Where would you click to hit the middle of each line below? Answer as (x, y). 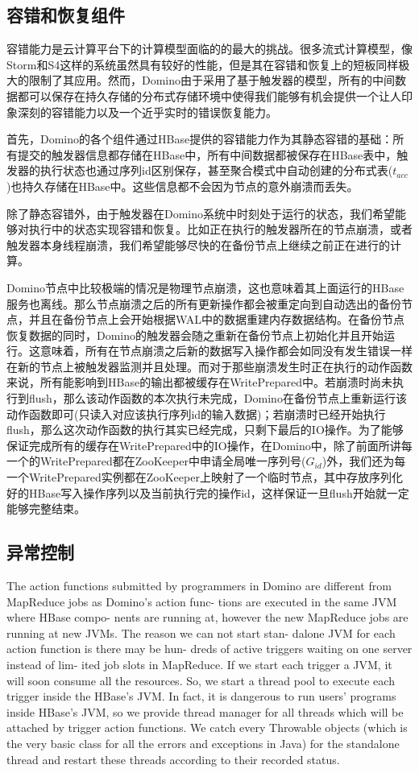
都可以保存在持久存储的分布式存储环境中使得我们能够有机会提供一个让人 (209, 95)
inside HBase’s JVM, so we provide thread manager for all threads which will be (205, 711)
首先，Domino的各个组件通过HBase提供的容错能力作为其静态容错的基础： (200, 139)
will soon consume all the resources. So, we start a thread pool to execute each (201, 680)
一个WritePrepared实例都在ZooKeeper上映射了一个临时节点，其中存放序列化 (205, 477)
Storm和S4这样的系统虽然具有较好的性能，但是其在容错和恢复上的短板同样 (203, 64)
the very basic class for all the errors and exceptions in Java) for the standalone (203, 743)
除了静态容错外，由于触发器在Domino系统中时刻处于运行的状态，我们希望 (201, 213)
